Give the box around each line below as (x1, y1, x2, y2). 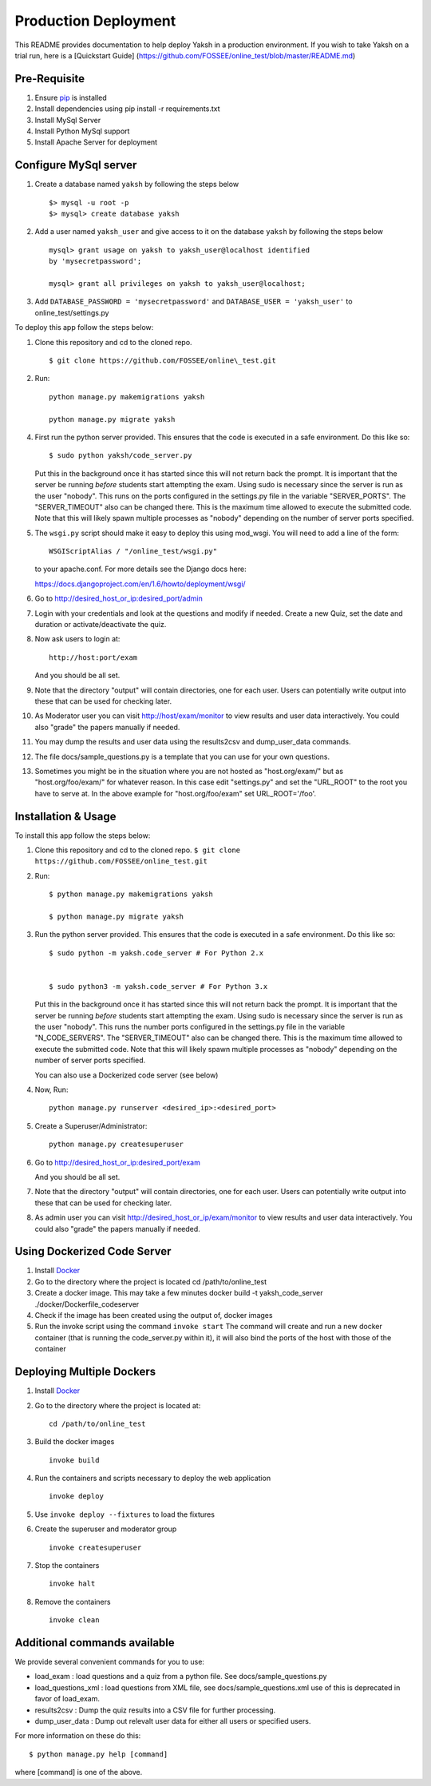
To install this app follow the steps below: (14, 831, 151, 840)
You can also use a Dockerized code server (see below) (34, 1070, 219, 1080)
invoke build (49, 1455, 100, 1465)
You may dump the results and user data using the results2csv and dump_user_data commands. (34, 737, 351, 747)
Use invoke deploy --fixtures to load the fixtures (34, 1510, 215, 1519)
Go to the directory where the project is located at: (34, 1400, 201, 1410)
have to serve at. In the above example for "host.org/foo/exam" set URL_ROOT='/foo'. (34, 788, 317, 798)
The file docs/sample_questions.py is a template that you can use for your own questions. (34, 752, 330, 761)
